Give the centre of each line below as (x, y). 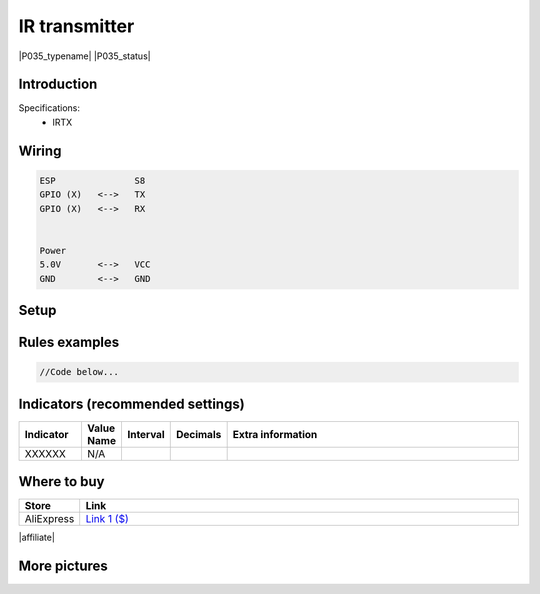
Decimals (198, 434)
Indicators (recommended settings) (131, 403)
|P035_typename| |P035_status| (84, 56)
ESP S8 (92, 180)
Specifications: (49, 108)
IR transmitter (76, 26)
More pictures (63, 566)
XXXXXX (45, 453)
